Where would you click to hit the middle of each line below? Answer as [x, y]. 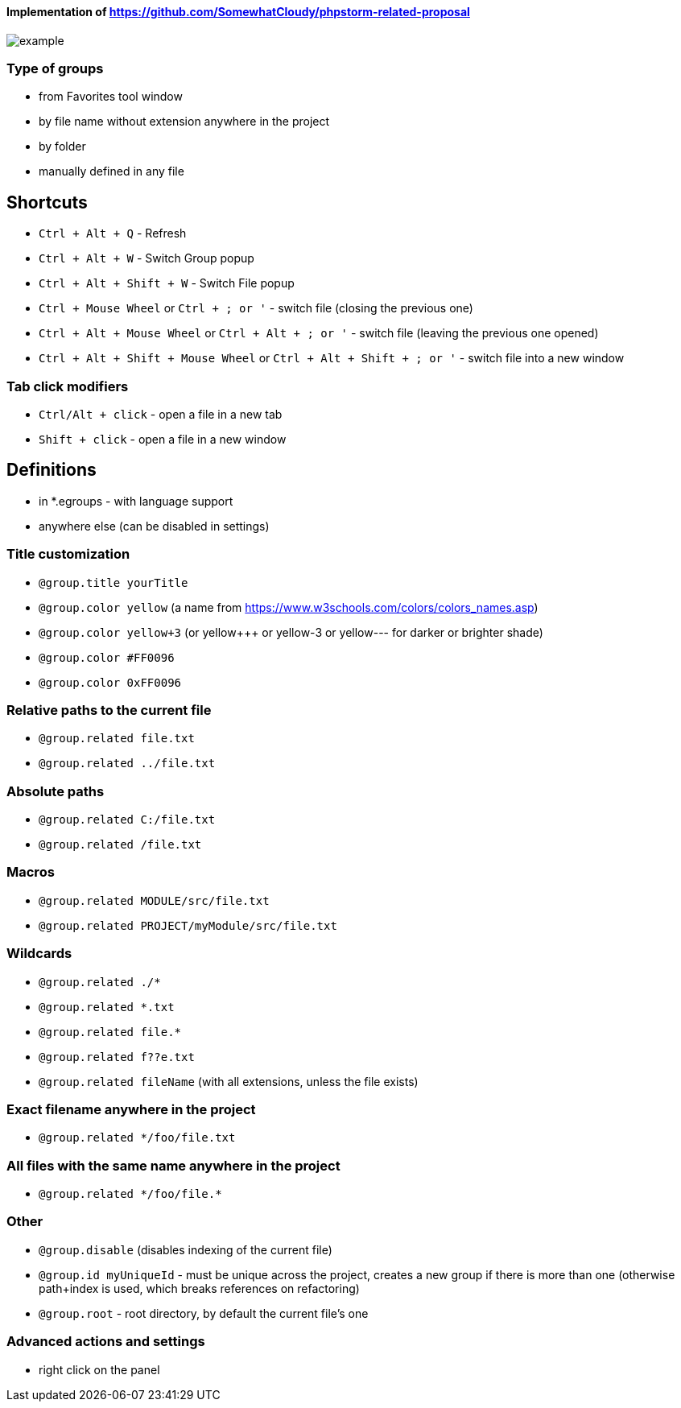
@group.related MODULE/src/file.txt [154, 900]
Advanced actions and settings [106, 1342]
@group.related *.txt [107, 1007]
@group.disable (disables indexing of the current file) [186, 1249]
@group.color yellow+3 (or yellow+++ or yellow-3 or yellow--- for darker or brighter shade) [291, 632]
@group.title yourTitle [113, 582]
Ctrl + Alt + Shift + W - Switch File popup [167, 283]
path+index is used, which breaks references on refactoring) [199, 1288]
